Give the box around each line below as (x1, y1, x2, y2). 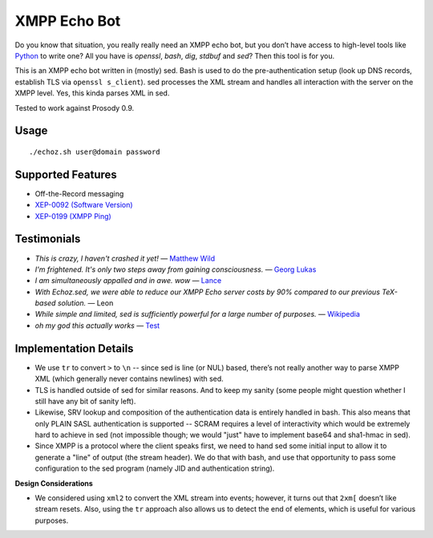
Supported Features (14, 168, 118, 181)
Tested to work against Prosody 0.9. (14, 103, 135, 112)
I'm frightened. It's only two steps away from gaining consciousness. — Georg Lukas (34, 265, 317, 274)
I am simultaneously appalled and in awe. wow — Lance (34, 276, 222, 285)
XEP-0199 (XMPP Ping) (34, 211, 111, 220)
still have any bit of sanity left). (34, 396, 136, 406)
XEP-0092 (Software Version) (34, 200, 133, 210)
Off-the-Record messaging (34, 188, 124, 198)
